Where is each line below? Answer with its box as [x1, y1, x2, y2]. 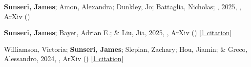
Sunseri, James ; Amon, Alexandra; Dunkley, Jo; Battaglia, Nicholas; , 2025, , [4, 1, 241, 11]
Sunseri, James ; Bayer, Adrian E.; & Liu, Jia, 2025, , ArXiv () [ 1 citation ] [4, 27, 232, 38]
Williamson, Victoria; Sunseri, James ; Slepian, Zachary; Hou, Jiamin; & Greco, [4, 44, 248, 54]
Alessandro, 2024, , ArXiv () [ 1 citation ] [4, 53, 124, 64]
